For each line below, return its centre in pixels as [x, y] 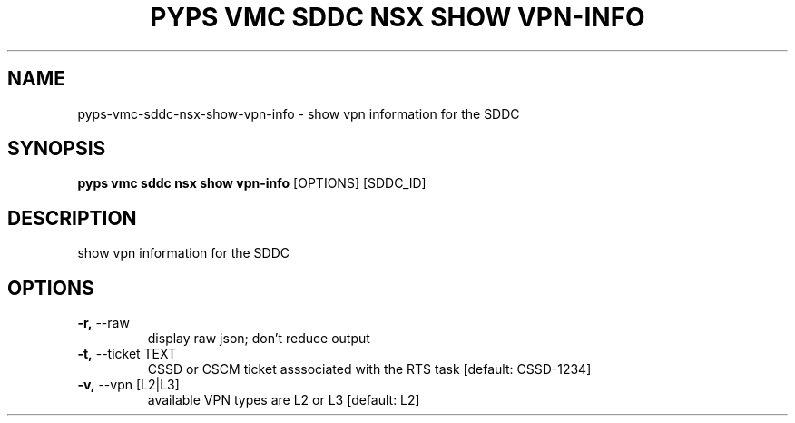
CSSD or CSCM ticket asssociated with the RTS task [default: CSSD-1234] [369, 369]
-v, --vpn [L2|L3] [128, 385]
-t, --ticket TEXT [127, 354]
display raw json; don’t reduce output [259, 339]
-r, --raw [103, 323]
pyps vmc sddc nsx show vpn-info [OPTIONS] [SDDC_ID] [252, 183]
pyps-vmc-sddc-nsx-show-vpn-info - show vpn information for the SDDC [299, 113]
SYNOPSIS [57, 149]
